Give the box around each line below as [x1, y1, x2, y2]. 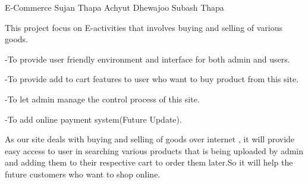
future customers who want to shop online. [5, 167, 161, 180]
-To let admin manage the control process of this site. [5, 92, 200, 105]
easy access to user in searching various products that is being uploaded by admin [5, 144, 304, 157]
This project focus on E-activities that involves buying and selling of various [5, 21, 283, 33]
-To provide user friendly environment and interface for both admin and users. [5, 52, 290, 65]
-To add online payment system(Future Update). [5, 113, 182, 125]
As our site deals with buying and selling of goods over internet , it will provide [5, 133, 295, 145]
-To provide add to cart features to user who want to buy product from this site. [5, 73, 299, 85]
